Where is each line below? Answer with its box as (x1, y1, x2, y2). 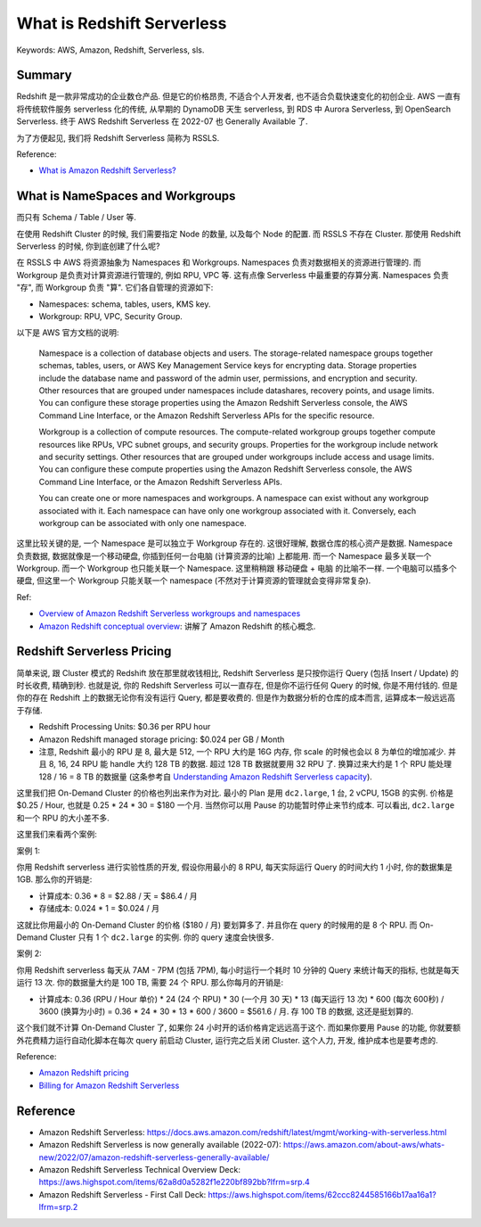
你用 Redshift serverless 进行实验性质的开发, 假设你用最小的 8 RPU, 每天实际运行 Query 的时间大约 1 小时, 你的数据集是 (16, 861, 453, 873)
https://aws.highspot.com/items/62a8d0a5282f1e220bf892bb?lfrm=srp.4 (38, 1177, 311, 1188)
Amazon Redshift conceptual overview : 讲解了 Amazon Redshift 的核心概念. (38, 621, 316, 631)
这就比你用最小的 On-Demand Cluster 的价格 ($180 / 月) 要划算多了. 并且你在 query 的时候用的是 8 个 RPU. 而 (16, 919, 418, 930)
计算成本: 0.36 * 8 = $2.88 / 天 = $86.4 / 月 (38, 890, 198, 901)
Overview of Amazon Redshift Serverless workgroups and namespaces (38, 608, 301, 619)
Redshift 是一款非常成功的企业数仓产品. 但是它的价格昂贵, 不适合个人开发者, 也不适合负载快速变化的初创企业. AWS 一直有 (16, 91, 461, 102)
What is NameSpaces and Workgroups (16, 188, 236, 204)
